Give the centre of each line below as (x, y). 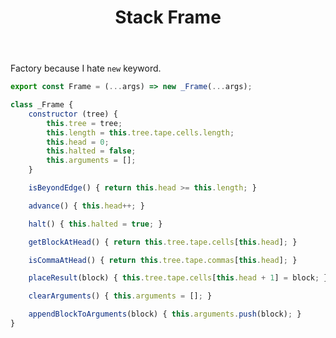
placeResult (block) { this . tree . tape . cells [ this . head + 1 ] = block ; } (178, 278)
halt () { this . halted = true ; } (95, 224)
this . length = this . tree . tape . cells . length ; (140, 132)
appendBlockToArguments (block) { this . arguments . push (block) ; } (165, 314)
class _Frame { (42, 105)
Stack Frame (168, 17)
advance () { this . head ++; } (86, 206)
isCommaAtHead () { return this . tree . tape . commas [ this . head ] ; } (163, 260)
